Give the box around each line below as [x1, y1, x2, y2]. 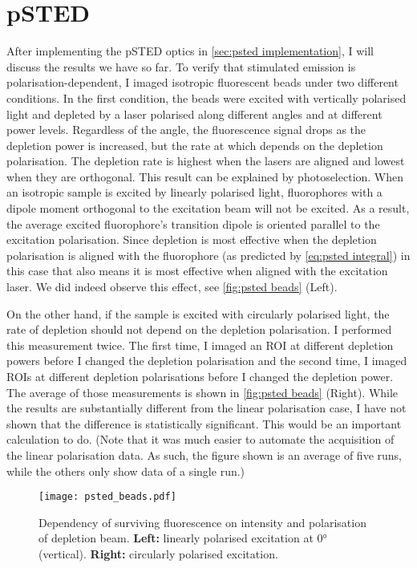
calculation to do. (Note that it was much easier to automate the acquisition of [6, 431, 395, 448]
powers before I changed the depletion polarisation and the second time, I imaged [6, 352, 407, 369]
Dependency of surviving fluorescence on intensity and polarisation [38, 513, 366, 530]
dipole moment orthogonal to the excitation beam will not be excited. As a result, [6, 200, 410, 217]
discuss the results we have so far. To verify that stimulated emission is [6, 58, 356, 75]
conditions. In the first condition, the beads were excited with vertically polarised [6, 89, 407, 106]
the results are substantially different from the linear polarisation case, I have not [6, 400, 407, 416]
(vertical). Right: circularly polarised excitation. [38, 546, 278, 562]
